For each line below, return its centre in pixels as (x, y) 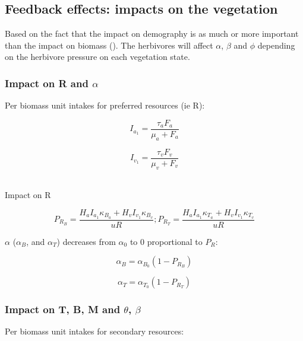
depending (276, 45)
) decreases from (86, 241)
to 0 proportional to (166, 241)
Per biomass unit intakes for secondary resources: (94, 331)
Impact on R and (47, 83)
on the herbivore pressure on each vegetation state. (97, 57)
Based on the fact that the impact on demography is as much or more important (152, 34)
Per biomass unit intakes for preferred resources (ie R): (105, 105)
